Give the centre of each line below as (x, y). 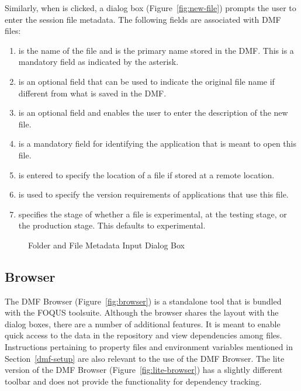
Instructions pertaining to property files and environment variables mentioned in (149, 347)
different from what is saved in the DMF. (92, 93)
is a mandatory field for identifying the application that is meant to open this (157, 143)
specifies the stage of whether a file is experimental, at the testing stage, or (153, 214)
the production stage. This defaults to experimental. (112, 225)
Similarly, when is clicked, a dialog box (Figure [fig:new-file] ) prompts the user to (150, 8)
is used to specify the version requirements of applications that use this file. (153, 194)
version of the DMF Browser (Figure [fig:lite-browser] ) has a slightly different (144, 370)
